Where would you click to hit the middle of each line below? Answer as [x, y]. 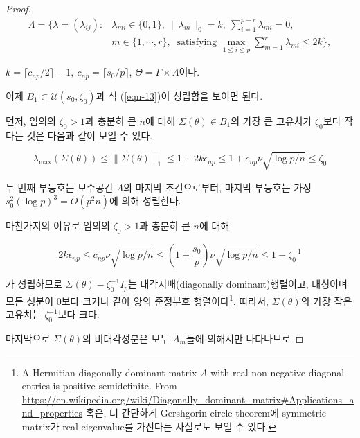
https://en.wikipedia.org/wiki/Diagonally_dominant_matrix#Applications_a [188, 399]
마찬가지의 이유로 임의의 [58, 226]
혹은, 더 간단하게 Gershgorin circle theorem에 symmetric [206, 413]
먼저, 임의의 [31, 120]
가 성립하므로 [34, 284]
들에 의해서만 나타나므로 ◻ [245, 338]
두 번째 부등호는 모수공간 [60, 187]
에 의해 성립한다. [145, 201]
